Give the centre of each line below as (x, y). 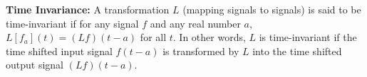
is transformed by (201, 51)
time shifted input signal (59, 51)
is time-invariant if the (308, 37)
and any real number (195, 23)
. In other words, (209, 37)
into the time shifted (297, 51)
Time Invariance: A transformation (88, 9)
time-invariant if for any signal (72, 23)
